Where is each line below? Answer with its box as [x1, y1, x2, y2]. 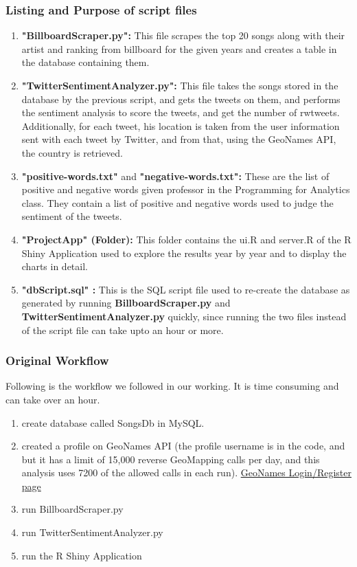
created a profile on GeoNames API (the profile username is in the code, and [21, 438, 345, 453]
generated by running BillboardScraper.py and [21, 296, 231, 310]
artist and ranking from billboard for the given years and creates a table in [21, 41, 337, 56]
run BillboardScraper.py [21, 502, 124, 516]
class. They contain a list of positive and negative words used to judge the [21, 195, 334, 210]
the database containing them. [21, 55, 150, 69]
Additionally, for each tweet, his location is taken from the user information [21, 118, 340, 133]
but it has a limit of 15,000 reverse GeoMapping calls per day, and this [21, 452, 320, 466]
